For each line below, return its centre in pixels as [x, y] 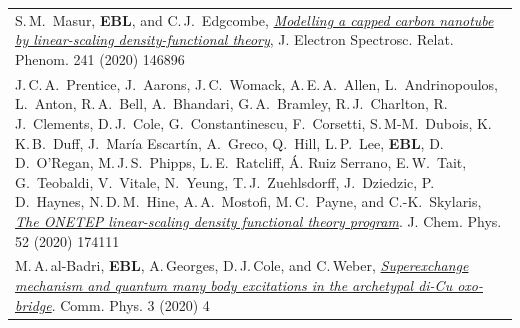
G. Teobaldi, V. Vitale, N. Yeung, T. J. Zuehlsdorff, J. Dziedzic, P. [225, 181]
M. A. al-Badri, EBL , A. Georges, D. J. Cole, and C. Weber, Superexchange [242, 265]
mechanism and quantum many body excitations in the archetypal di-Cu [234, 284]
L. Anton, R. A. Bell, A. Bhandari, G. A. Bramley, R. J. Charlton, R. [231, 103]
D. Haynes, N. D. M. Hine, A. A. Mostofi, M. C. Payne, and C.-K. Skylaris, [248, 201]
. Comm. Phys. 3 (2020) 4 [130, 304]
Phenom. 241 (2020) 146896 [100, 58]
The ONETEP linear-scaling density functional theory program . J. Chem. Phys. [258, 220]
